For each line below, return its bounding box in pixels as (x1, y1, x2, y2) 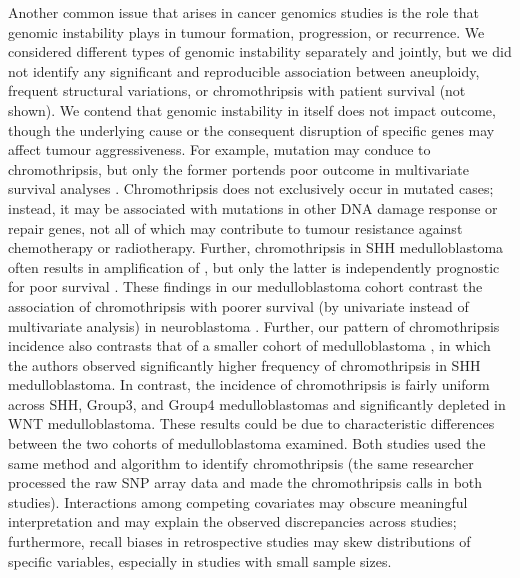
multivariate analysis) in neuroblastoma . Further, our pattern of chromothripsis (8, 315, 500, 336)
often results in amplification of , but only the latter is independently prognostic (8, 256, 500, 277)
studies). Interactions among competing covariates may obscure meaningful (8, 491, 468, 512)
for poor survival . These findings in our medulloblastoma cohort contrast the (8, 276, 483, 297)
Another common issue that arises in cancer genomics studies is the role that (8, 2, 479, 22)
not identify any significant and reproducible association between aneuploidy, (8, 60, 480, 81)
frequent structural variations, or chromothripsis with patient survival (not (8, 80, 466, 101)
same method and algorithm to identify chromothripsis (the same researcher (8, 452, 474, 473)
